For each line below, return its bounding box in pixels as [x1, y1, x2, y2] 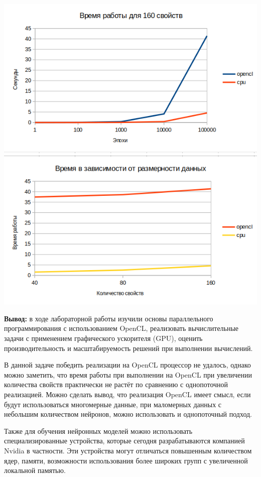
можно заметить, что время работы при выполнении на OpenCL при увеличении [4, 369, 252, 380]
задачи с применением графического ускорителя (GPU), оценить [4, 333, 203, 343]
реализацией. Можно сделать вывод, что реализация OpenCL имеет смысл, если [4, 389, 251, 399]
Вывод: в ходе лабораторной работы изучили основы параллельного [4, 313, 213, 323]
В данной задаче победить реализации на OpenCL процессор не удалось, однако [4, 360, 251, 370]
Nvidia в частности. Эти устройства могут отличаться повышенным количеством [4, 445, 252, 455]
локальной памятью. [4, 465, 66, 475]
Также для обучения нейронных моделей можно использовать [4, 425, 193, 436]
